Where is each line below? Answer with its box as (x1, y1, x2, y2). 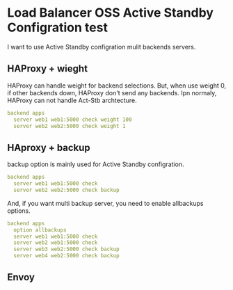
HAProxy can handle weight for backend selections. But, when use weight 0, (7, 81, 227, 90)
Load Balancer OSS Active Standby (7, 5, 214, 21)
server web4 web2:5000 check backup (13, 252, 120, 259)
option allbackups (13, 226, 67, 234)
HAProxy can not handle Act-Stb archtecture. (7, 96, 137, 104)
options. (7, 207, 31, 215)
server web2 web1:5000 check (13, 239, 98, 246)
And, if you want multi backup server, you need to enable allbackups (7, 199, 204, 207)
